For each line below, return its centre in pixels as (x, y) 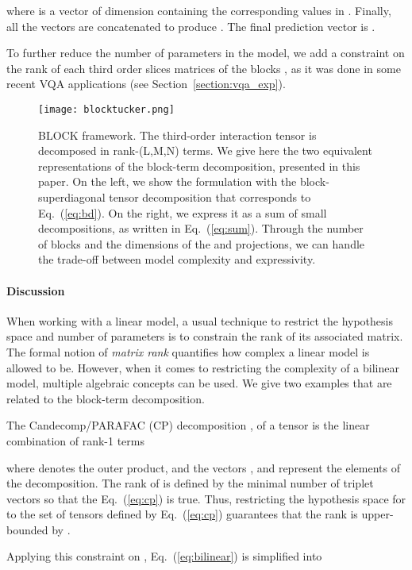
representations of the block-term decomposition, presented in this (199, 166)
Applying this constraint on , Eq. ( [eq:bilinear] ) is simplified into (164, 556)
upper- (377, 514)
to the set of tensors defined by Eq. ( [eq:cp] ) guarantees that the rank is (182, 514)
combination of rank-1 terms (75, 440)
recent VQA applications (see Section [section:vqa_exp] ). (146, 84)
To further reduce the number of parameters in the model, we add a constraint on (206, 53)
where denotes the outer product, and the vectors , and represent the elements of (203, 467)
